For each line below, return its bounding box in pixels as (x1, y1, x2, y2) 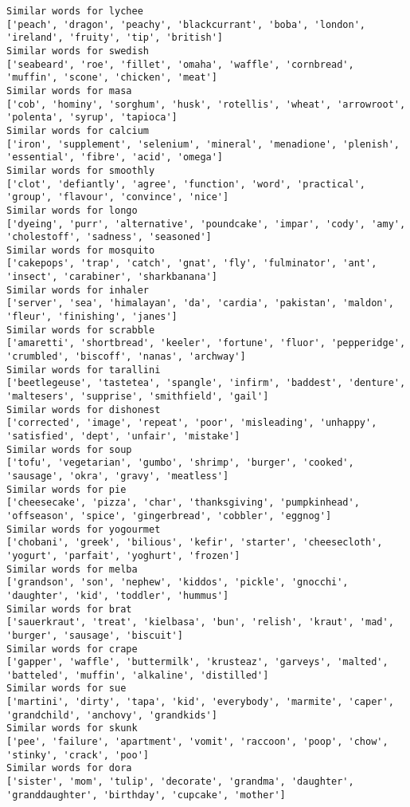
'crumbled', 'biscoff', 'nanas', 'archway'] (6, 351, 246, 363)
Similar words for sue (6, 683, 127, 695)
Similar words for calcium (6, 124, 149, 136)
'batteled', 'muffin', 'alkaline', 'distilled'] (6, 669, 269, 681)
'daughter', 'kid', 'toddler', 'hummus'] (6, 589, 229, 601)
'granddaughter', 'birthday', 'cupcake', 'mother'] (6, 789, 286, 801)
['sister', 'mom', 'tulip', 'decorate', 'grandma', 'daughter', (6, 776, 354, 788)
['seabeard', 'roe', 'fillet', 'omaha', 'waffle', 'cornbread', (6, 58, 354, 70)
